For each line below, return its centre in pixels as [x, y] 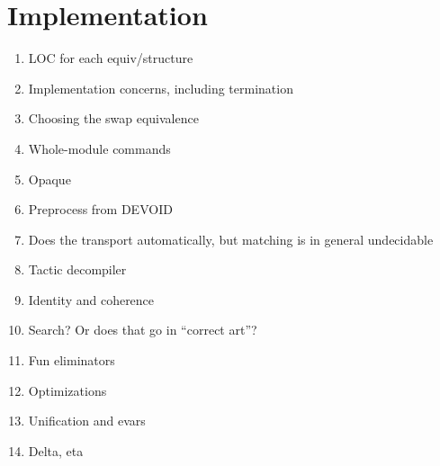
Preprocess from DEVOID [100, 209]
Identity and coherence [91, 299]
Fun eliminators [72, 360]
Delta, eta [56, 450]
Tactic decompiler [77, 269]
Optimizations [67, 390]
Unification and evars [87, 421]
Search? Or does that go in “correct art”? [143, 330]
